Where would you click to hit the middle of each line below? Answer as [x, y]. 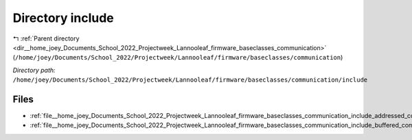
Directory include [64, 18]
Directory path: [34, 70]
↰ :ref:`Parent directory [46, 38]
